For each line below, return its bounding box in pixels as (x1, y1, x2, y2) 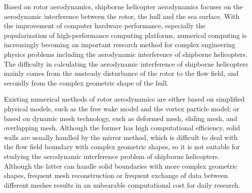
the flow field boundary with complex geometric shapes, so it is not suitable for (4, 141, 240, 152)
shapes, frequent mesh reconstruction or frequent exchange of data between (4, 170, 228, 180)
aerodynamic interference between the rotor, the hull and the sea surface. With (4, 11, 240, 21)
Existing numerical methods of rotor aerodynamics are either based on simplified (4, 94, 245, 104)
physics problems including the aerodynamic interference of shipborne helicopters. (4, 49, 248, 59)
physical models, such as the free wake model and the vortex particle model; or (4, 103, 239, 113)
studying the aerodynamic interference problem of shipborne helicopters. (4, 151, 220, 161)
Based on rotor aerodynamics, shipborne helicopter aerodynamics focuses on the (4, 1, 243, 11)
